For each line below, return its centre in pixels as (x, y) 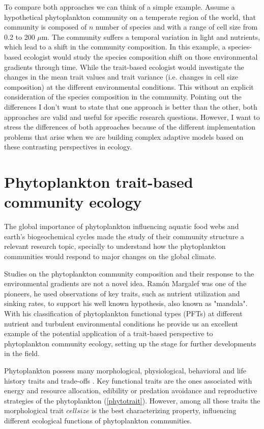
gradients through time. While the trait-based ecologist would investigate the (124, 67)
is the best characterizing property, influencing (164, 410)
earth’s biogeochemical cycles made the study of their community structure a (124, 236)
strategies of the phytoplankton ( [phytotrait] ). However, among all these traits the (132, 400)
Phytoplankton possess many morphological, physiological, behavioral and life (125, 370)
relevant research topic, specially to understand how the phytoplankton (115, 246)
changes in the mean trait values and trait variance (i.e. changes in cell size (121, 77)
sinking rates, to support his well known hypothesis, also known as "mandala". (126, 303)
